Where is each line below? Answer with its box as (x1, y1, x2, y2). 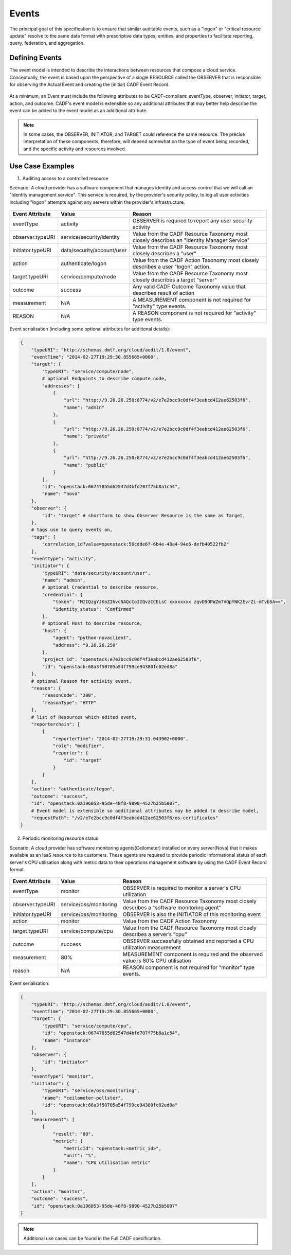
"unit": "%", (63, 1153, 97, 1158)
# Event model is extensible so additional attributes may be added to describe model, (31, 808, 259, 814)
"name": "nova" (42, 491, 81, 497)
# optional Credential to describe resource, (42, 585, 159, 590)
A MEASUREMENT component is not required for (132, 296, 251, 304)
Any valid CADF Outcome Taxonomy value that (132, 283, 246, 290)
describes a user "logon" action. (132, 263, 211, 270)
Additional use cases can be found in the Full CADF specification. (23, 1235, 162, 1242)
